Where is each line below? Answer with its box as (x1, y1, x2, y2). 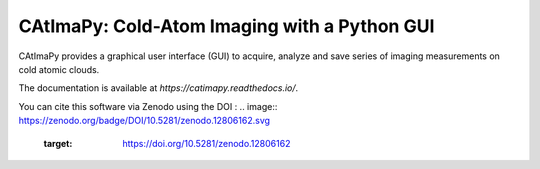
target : (43, 137, 73, 149)
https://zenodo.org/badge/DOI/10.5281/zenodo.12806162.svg (18, 115, 270, 127)
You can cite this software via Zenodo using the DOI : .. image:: (18, 100, 278, 112)
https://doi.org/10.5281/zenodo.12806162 (122, 137, 291, 149)
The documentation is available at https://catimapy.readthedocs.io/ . (18, 82, 299, 94)
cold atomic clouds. (18, 63, 100, 75)
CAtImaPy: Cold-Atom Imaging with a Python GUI (18, 15, 435, 37)
